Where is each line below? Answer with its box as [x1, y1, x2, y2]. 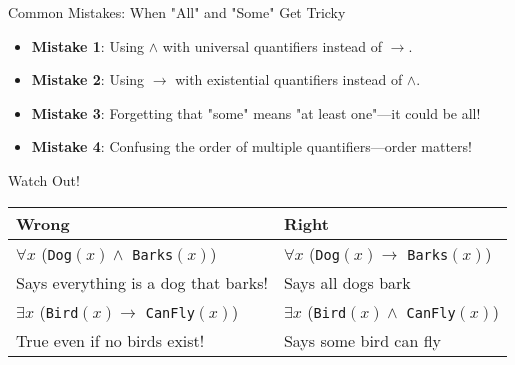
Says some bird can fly [283, 328, 442, 352]
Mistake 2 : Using [31, 69, 145, 90]
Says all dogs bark [283, 270, 411, 294]
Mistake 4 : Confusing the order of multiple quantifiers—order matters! [31, 136, 472, 157]
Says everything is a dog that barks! [16, 270, 268, 294]
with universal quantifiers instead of [162, 35, 383, 56]
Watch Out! [8, 169, 80, 190]
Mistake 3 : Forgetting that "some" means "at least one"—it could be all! [31, 102, 481, 123]
